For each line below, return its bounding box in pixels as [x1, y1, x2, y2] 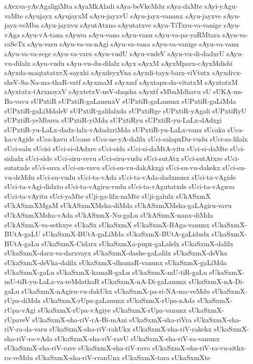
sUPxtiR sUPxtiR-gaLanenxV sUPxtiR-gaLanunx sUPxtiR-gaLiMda [31, 95, 236, 106]
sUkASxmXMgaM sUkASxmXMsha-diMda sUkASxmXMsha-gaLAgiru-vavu [4, 200, 232, 210]
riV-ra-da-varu [4, 324, 48, 334]
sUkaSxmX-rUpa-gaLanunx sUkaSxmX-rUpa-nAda [43, 295, 195, 305]
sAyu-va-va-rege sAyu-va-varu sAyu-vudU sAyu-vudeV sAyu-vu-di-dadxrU [4, 48, 224, 58]
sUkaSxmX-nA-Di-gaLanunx [101, 276, 187, 286]
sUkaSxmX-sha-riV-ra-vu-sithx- [152, 343, 247, 353]
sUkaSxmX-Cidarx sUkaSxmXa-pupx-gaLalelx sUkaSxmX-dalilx [41, 238, 234, 248]
